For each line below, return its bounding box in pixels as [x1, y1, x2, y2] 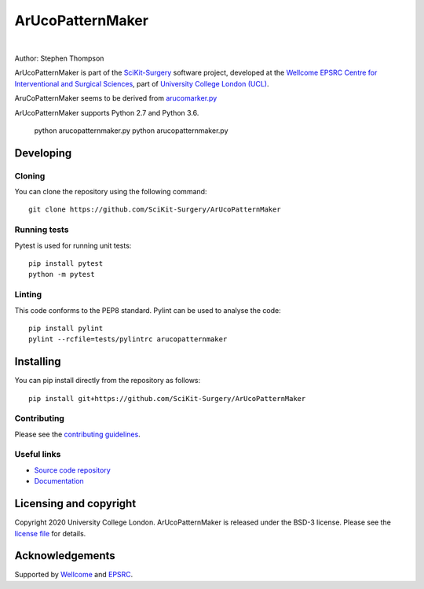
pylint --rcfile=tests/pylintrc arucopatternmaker [28, 335, 228, 344]
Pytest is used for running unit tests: [14, 241, 132, 250]
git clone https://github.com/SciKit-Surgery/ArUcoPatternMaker [28, 205, 282, 214]
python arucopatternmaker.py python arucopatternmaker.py [34, 126, 228, 135]
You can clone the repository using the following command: [14, 187, 207, 197]
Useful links [14, 449, 61, 460]
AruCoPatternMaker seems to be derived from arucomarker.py [14, 94, 217, 103]
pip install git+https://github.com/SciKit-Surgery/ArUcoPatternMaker [28, 394, 306, 403]
